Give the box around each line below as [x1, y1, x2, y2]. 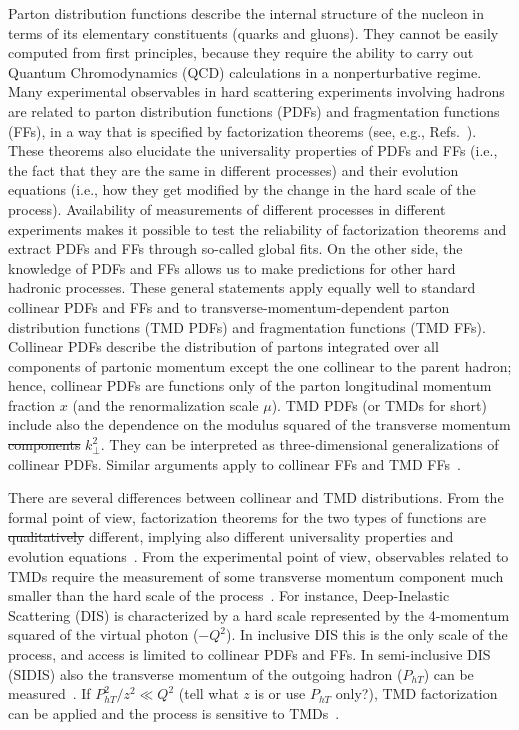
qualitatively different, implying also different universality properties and [8, 526, 454, 547]
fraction [8, 394, 56, 415]
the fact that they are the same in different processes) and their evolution [8, 159, 459, 180]
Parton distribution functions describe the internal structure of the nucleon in [8, 3, 485, 23]
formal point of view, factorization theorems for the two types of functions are [8, 506, 486, 527]
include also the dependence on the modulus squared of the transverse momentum [8, 414, 511, 435]
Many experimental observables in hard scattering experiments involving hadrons [8, 81, 505, 102]
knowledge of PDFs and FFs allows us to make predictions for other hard [8, 257, 456, 278]
